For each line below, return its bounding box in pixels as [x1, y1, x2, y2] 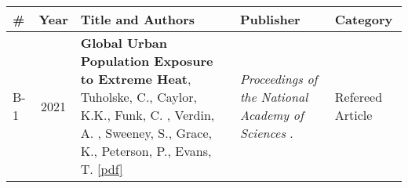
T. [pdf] [80, 160, 123, 178]
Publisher [239, 10, 301, 28]
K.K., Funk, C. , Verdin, [80, 106, 215, 124]
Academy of [239, 106, 304, 124]
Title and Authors [80, 10, 195, 28]
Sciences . [239, 124, 293, 142]
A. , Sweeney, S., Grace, [80, 124, 212, 142]
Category [334, 10, 393, 28]
